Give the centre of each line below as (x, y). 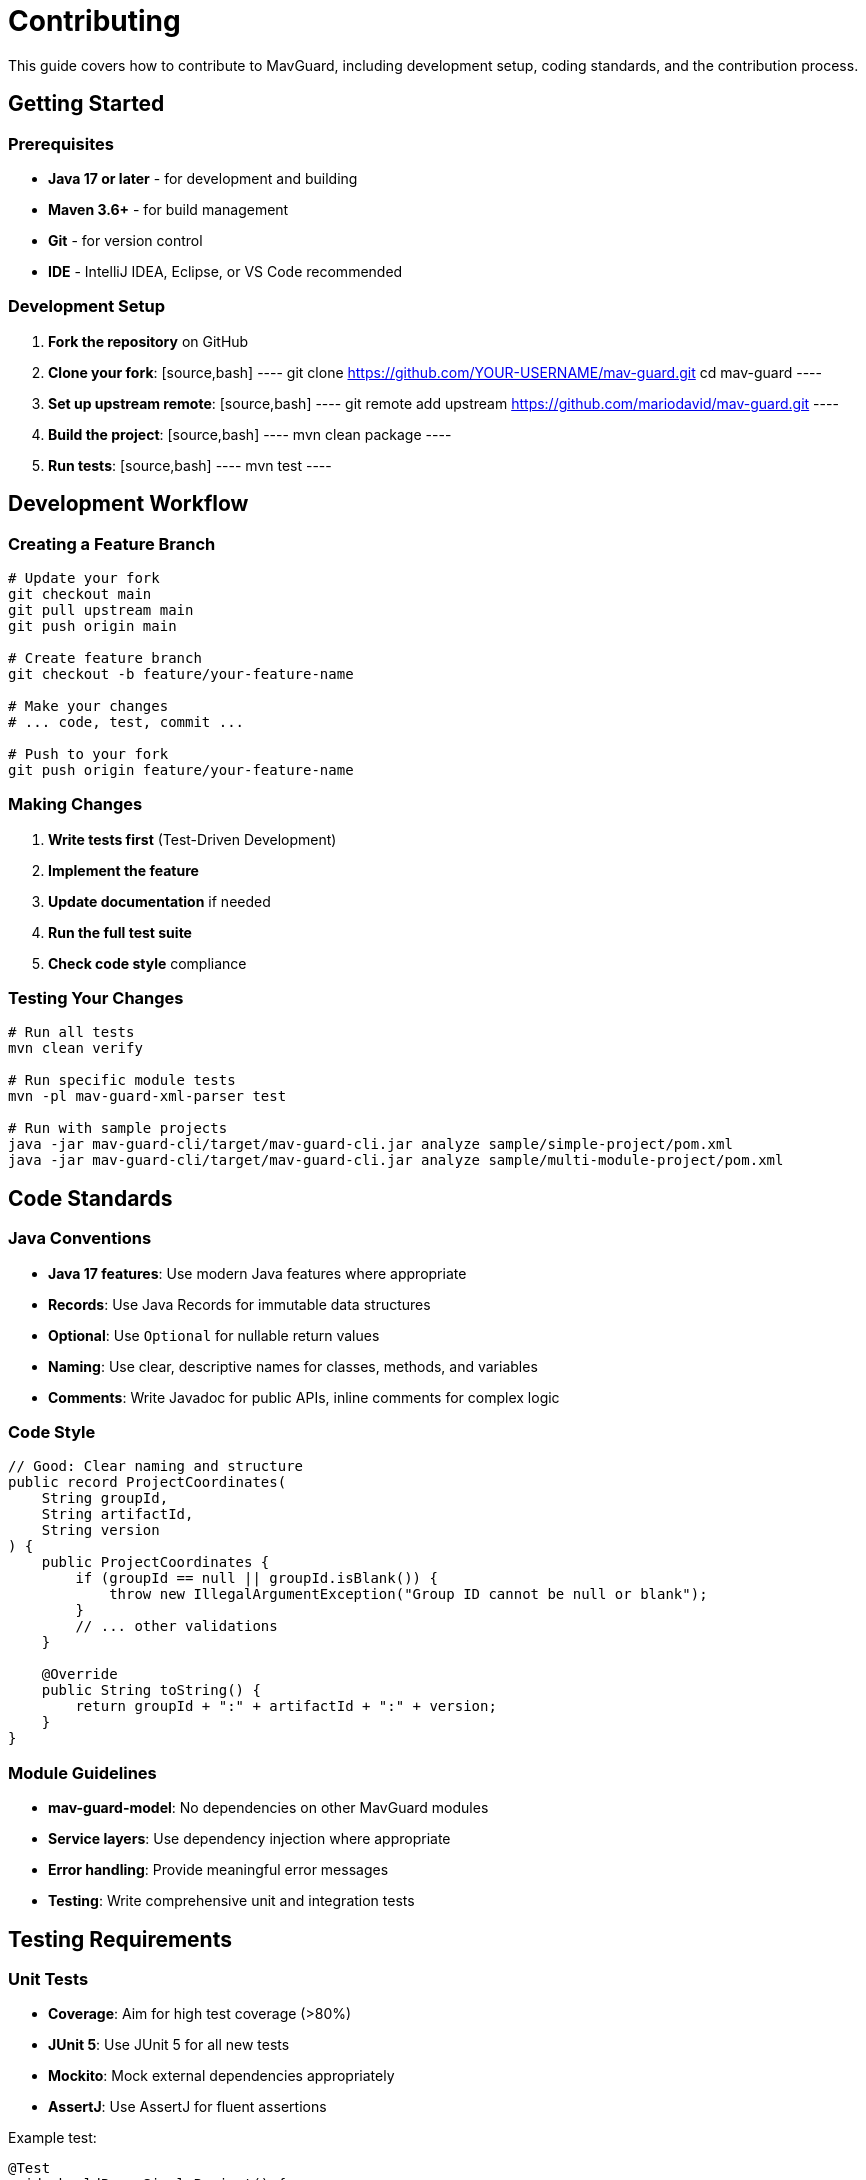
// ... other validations (176, 1626)
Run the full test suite (120, 932)
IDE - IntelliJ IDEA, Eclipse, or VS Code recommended (225, 271)
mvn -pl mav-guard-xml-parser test (147, 1096)
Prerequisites (61, 143)
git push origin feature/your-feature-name (181, 769)
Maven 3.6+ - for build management (168, 209)
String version (100, 1530)
